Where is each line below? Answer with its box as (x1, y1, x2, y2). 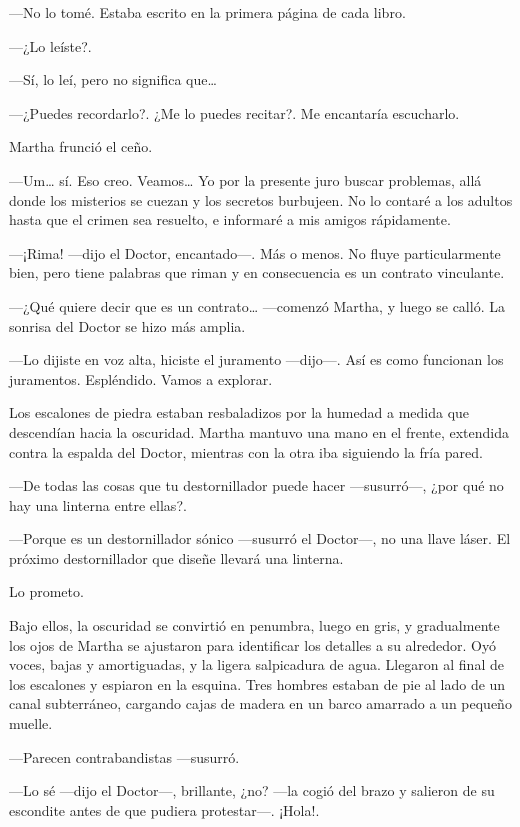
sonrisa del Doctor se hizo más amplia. (9, 315, 246, 336)
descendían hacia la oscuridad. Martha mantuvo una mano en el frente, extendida (9, 421, 510, 442)
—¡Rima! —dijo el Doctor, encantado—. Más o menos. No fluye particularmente (9, 242, 501, 263)
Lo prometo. (9, 581, 84, 602)
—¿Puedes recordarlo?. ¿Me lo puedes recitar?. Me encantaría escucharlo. (9, 102, 460, 123)
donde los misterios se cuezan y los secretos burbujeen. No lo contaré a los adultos (9, 189, 513, 210)
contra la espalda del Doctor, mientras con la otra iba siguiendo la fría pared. (9, 441, 483, 462)
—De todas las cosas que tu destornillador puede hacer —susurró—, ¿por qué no (9, 475, 504, 496)
